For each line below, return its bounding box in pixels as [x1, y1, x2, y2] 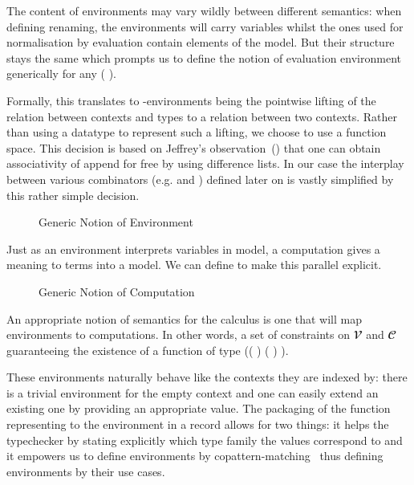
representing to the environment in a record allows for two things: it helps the [6, 416, 389, 433]
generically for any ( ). [6, 65, 116, 82]
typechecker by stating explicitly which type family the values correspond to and [6, 431, 403, 448]
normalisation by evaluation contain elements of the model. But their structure [6, 34, 395, 51]
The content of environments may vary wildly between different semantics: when [6, 2, 402, 18]
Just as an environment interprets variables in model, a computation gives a [6, 240, 380, 257]
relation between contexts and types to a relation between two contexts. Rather [6, 108, 397, 124]
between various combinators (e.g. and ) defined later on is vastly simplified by [6, 170, 394, 187]
